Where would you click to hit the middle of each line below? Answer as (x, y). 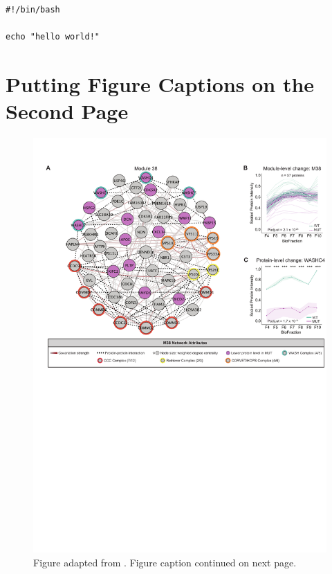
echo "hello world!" (53, 36)
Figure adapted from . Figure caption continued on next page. (165, 562)
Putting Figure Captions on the (160, 83)
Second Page (67, 110)
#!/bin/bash (33, 9)
